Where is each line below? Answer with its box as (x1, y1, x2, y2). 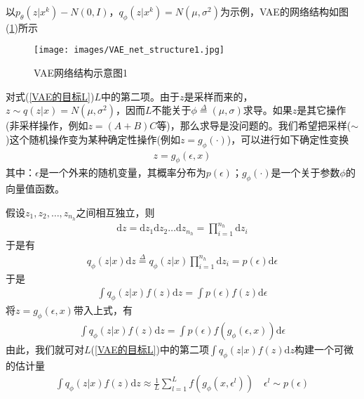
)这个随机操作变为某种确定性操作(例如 (6, 131, 180, 146)
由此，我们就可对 (6, 341, 84, 356)
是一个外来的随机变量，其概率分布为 (39, 165, 206, 180)
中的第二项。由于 (100, 89, 180, 103)
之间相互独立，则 (76, 204, 155, 219)
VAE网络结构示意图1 (34, 65, 128, 80)
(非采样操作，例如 (6, 118, 88, 133)
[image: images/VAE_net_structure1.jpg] (34, 45, 225, 55)
